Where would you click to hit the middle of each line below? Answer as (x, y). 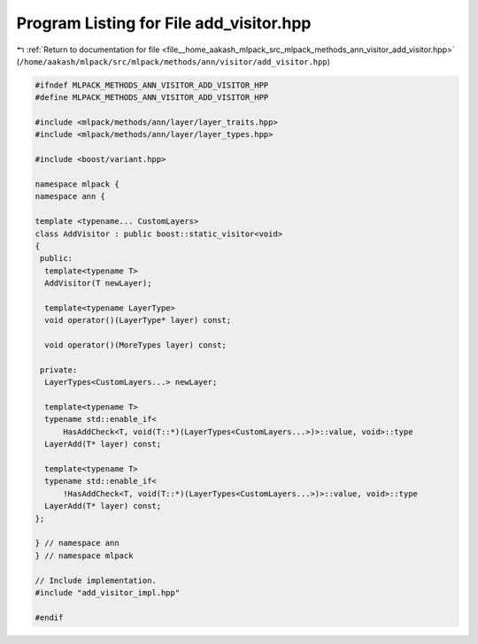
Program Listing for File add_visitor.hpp (164, 23)
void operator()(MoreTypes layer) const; (136, 345)
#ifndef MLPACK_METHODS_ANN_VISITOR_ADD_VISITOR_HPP (152, 85)
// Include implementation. (96, 580)
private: (59, 370)
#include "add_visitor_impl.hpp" (108, 592)
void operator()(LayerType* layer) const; (138, 320)
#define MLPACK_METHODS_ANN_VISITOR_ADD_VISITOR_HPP (152, 98)
